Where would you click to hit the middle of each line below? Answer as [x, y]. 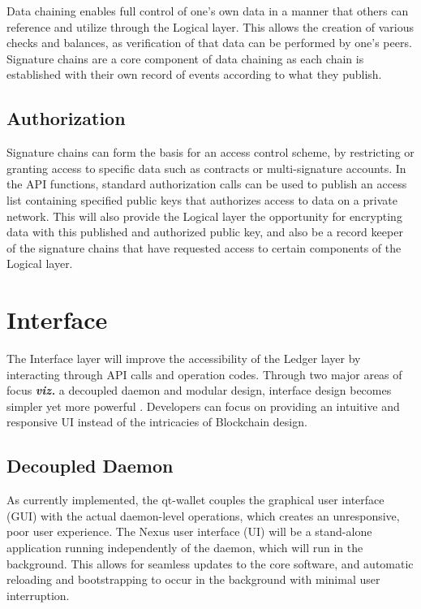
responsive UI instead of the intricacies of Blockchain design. [157, 422]
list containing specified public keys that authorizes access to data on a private [202, 199]
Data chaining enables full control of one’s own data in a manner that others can [208, 11]
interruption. [38, 595]
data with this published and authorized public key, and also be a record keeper [205, 232]
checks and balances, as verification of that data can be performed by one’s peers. [209, 43]
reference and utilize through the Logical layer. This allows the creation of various [210, 26]
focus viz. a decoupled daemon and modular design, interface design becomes [199, 390]
